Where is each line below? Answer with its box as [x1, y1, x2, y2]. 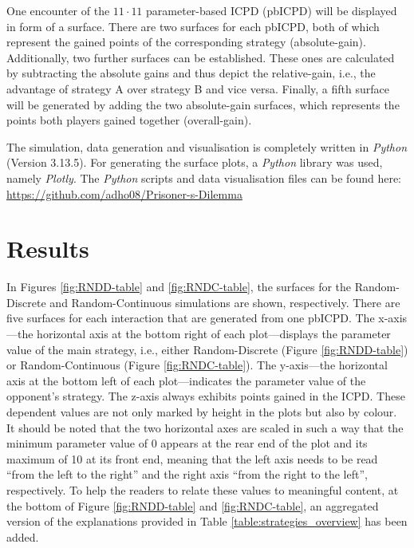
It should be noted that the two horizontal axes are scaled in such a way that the [6, 419, 404, 436]
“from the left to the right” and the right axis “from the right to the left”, [6, 466, 368, 483]
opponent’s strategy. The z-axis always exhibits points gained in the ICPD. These [6, 388, 405, 404]
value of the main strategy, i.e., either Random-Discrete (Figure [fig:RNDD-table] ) [6, 341, 408, 357]
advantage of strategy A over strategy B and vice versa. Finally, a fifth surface [6, 80, 389, 97]
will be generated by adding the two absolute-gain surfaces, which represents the [6, 96, 400, 112]
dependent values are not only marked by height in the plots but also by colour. [6, 404, 397, 420]
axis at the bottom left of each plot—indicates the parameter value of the [6, 372, 366, 388]
